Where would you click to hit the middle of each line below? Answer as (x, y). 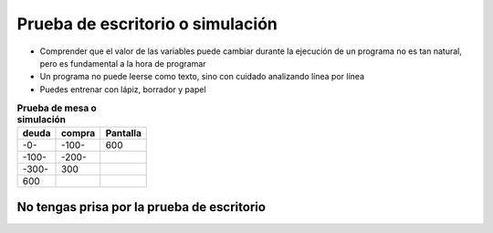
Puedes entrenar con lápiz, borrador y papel (123, 89)
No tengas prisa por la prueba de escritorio (142, 207)
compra (78, 133)
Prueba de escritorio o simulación (147, 24)
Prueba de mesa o (57, 108)
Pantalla (123, 133)
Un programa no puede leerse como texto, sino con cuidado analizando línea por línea (202, 77)
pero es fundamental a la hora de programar (123, 63)
